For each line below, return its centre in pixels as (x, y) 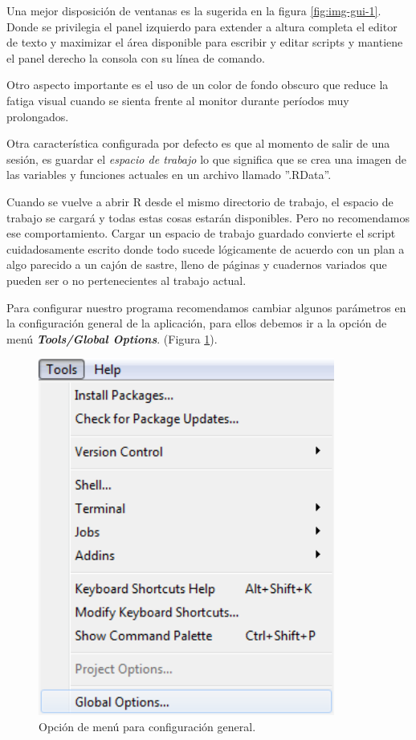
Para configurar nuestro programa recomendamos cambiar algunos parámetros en (206, 307)
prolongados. (38, 116)
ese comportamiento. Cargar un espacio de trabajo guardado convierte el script (201, 233)
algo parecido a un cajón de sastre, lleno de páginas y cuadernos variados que (197, 264)
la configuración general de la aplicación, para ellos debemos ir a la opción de (197, 323)
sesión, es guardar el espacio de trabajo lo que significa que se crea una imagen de (206, 159)
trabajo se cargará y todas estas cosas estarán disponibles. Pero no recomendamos (208, 217)
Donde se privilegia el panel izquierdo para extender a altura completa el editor (202, 26)
